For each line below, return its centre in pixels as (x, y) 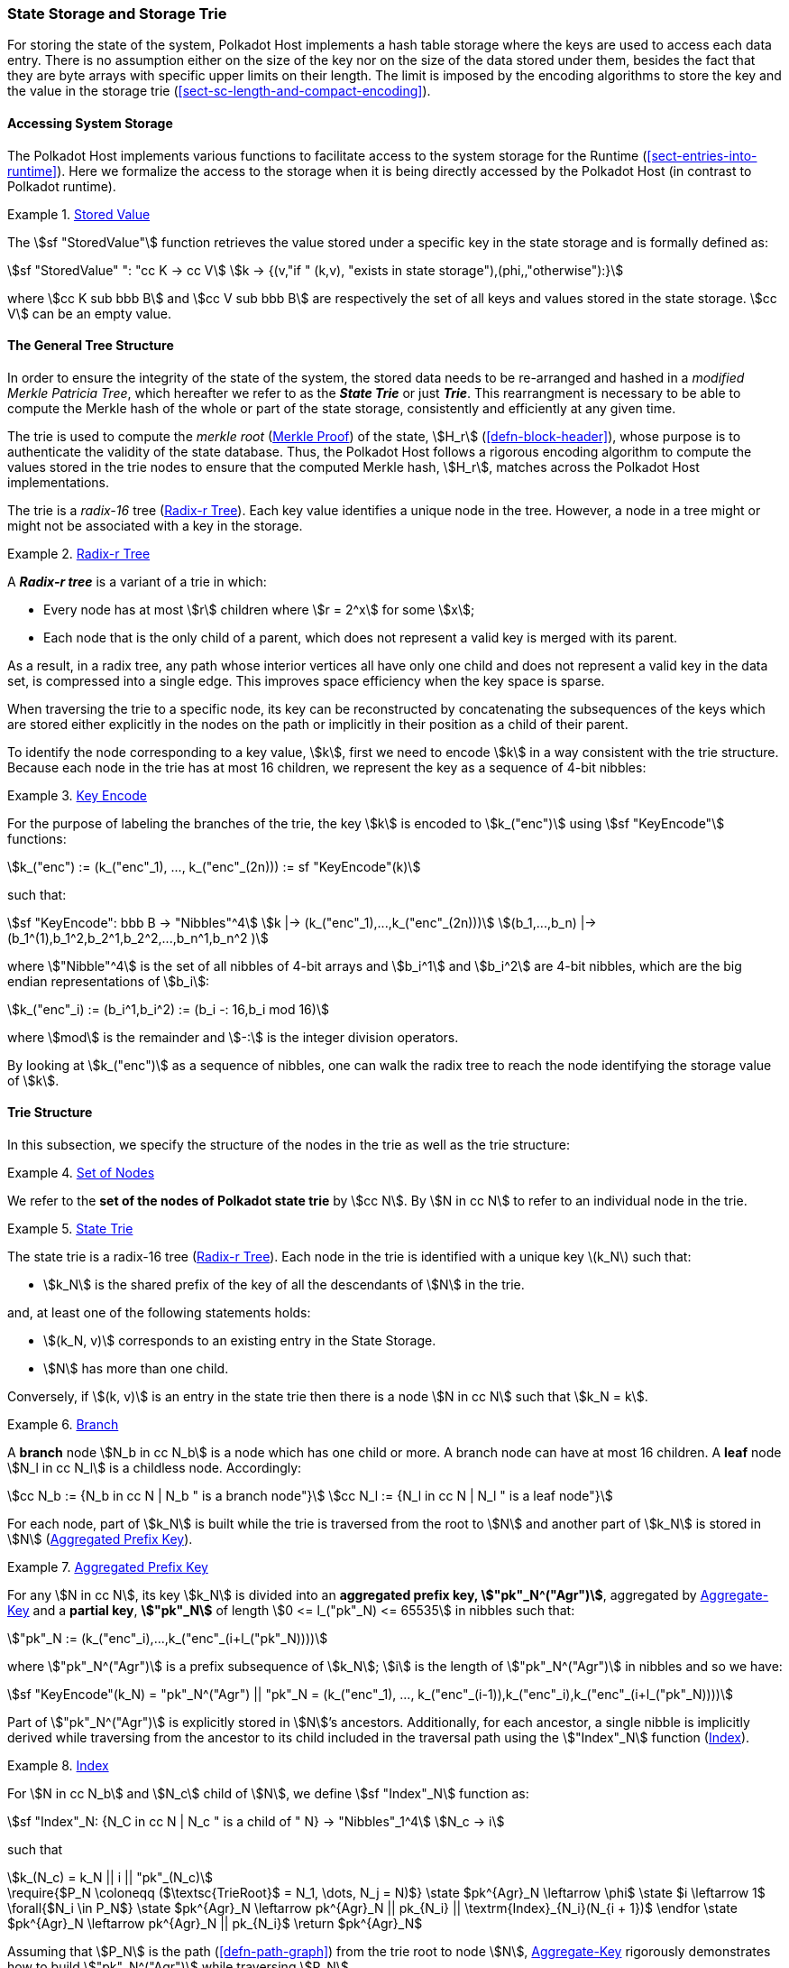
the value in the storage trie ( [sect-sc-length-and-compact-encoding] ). (219, 91)
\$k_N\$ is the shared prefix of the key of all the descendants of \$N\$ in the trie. (284, 1285)
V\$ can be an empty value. (89, 313)
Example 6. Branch (63, 1425)
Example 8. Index (58, 1766)
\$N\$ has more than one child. (136, 1369)
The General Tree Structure (91, 346)
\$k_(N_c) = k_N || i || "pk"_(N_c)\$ (110, 1878)
